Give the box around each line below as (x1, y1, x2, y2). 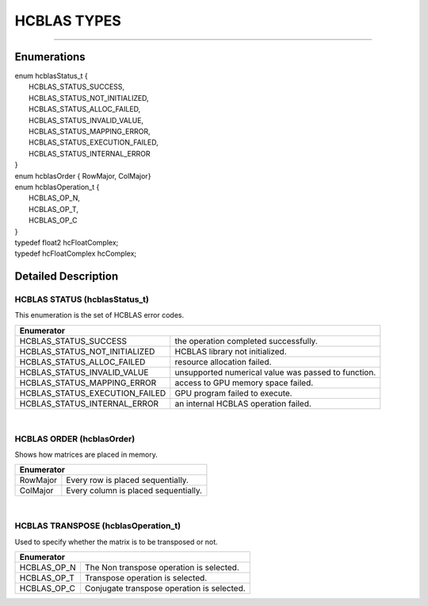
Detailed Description (14, 270, 119, 284)
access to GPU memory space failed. (174, 377, 314, 388)
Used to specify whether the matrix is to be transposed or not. (14, 537, 218, 546)
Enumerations (14, 50, 86, 64)
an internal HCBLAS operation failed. (174, 398, 312, 409)
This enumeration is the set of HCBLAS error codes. (14, 311, 185, 320)
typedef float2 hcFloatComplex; (14, 237, 119, 247)
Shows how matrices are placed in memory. (14, 450, 158, 459)
